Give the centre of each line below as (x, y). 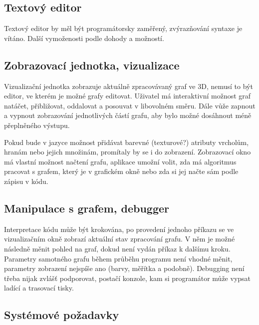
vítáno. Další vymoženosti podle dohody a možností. (84, 38)
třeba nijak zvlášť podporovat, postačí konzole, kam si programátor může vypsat (128, 278)
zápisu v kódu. (26, 181)
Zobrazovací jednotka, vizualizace (92, 65)
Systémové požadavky (62, 315)
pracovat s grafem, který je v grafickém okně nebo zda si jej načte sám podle (121, 171)
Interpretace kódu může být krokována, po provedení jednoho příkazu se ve (119, 229)
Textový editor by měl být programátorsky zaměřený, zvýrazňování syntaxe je (123, 28)
